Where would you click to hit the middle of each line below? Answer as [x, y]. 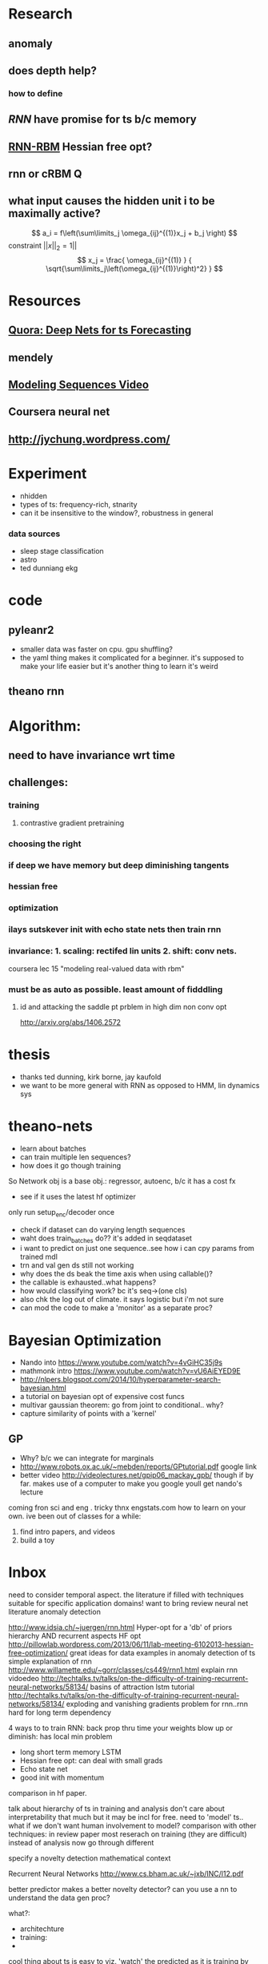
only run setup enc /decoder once [61, 1213]
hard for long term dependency [60, 1712]
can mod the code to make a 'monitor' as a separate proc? [116, 1308]
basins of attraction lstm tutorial [142, 1687]
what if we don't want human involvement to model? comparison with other [132, 1826]
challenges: [38, 782]
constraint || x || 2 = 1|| [43, 246]
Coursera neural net [59, 412]
